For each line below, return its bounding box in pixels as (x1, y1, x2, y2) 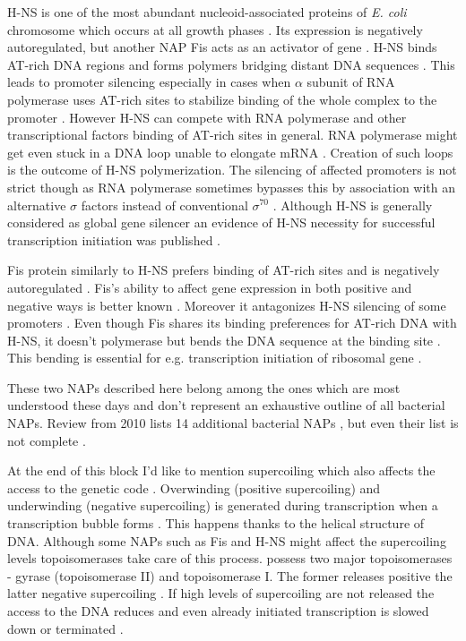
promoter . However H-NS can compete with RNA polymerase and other (7, 107, 407, 126)
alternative (7, 195, 66, 214)
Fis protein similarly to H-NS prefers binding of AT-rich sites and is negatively (7, 261, 440, 279)
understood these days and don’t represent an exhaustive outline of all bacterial (7, 396, 445, 415)
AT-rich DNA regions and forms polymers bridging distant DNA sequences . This (7, 55, 455, 73)
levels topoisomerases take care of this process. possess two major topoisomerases (7, 549, 453, 568)
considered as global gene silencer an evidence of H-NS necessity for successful (7, 213, 436, 232)
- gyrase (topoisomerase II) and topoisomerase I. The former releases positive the (7, 566, 453, 585)
